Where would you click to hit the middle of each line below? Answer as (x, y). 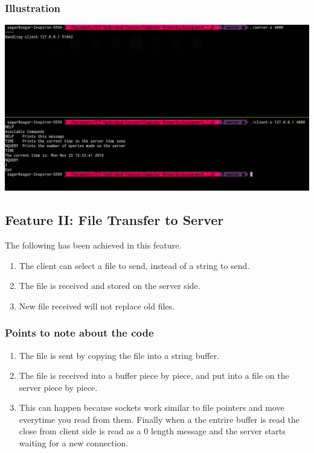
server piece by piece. (58, 387)
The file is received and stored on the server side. (110, 286)
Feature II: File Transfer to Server (114, 220)
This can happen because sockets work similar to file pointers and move (152, 407)
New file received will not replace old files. (97, 306)
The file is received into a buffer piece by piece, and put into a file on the (154, 375)
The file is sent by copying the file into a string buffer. (119, 355)
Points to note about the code (79, 333)
